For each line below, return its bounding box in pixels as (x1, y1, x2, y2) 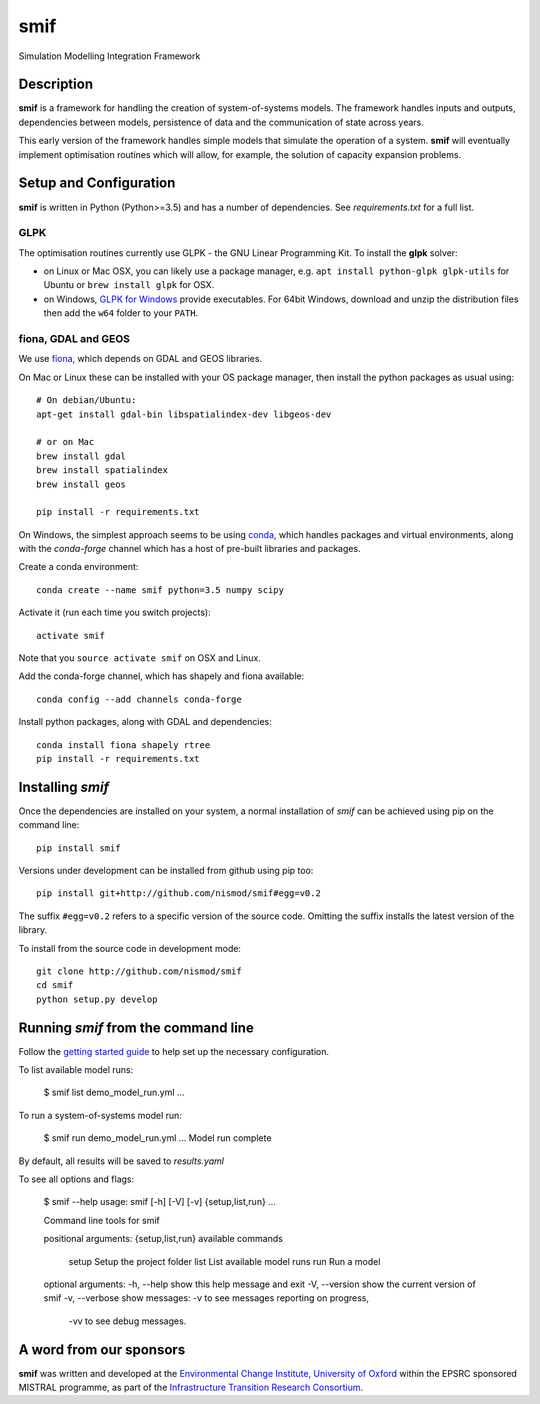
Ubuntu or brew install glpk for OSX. (43, 279, 215, 291)
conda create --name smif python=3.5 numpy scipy (36, 584, 285, 595)
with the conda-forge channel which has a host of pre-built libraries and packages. (18, 543, 361, 555)
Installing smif (18, 778, 110, 795)
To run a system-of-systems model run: (18, 1109, 182, 1121)
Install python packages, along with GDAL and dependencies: (18, 716, 272, 728)
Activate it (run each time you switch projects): (18, 606, 211, 619)
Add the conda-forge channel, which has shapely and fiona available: (18, 670, 305, 682)
